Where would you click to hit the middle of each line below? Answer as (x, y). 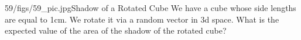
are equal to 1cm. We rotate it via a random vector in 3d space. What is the (142, 19)
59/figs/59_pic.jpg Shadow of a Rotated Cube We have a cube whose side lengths (150, 8)
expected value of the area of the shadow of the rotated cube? (116, 30)
